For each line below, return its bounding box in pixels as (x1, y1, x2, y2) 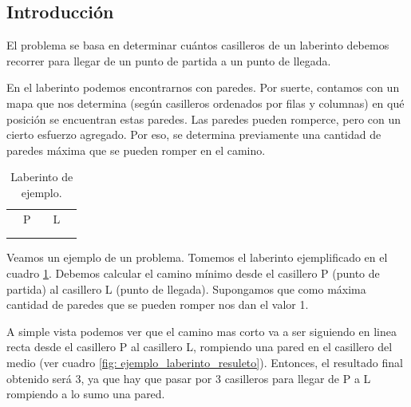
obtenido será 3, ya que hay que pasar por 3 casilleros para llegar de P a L (6, 369, 371, 386)
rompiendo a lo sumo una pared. (6, 385, 165, 402)
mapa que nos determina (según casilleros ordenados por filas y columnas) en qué (6, 94, 405, 111)
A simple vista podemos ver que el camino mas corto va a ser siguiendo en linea (6, 322, 397, 339)
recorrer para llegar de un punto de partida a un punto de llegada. (6, 52, 331, 69)
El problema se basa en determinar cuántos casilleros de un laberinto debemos (6, 37, 389, 53)
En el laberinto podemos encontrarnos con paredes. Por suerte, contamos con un (6, 79, 400, 96)
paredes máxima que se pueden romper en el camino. (6, 141, 266, 158)
